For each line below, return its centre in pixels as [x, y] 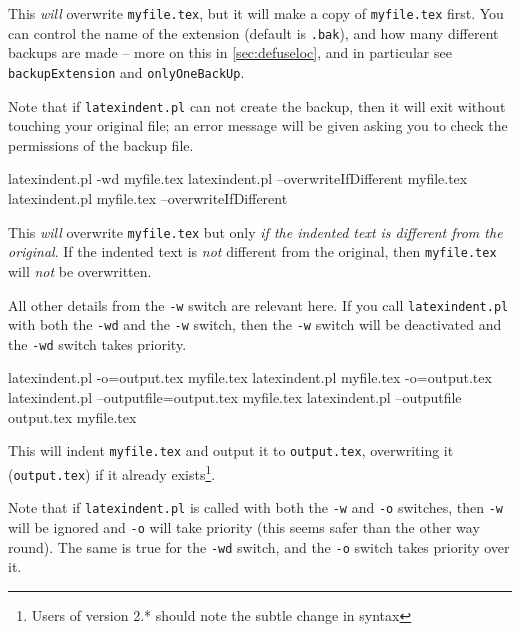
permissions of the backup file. [101, 144]
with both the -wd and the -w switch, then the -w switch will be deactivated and [255, 324]
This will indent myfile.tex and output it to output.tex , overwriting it [231, 450]
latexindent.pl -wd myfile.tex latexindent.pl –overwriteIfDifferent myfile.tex [238, 178]
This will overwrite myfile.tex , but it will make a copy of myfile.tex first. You [256, 13]
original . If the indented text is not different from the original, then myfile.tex [252, 251]
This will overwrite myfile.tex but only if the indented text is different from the [255, 231]
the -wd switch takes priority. [97, 343]
